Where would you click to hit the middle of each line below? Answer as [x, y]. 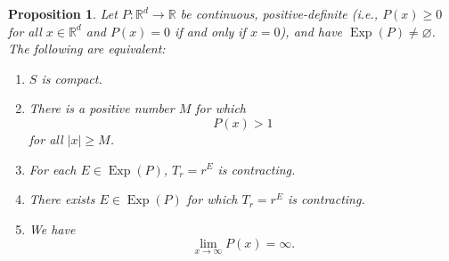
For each [53, 169]
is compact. [72, 78]
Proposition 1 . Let [63, 13]
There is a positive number [102, 108]
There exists [62, 199]
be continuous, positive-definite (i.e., [279, 13]
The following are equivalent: [87, 49]
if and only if [210, 31]
